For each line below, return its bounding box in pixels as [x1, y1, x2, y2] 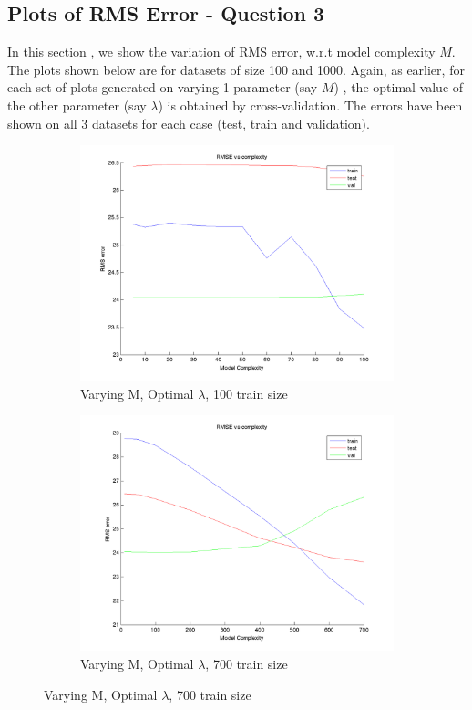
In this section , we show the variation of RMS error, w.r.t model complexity [7, 42, 436, 61]
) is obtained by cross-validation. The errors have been [158, 95, 463, 114]
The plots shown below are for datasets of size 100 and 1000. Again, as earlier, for [7, 59, 465, 78]
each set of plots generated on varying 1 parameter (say [7, 78, 318, 97]
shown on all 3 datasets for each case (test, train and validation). [7, 113, 370, 132]
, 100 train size [205, 383, 288, 402]
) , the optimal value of [333, 78, 464, 97]
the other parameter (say [7, 95, 147, 114]
